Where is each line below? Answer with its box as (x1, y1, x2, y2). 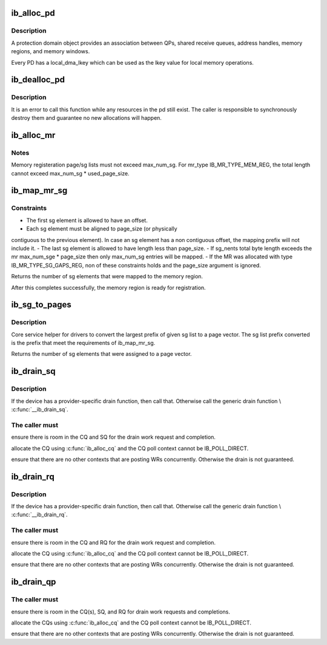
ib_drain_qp (11, 577, 56, 587)
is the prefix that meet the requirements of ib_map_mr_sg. (11, 339, 156, 347)
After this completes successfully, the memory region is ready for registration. (11, 284, 206, 291)
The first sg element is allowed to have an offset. (26, 217, 148, 224)
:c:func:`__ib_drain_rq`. (11, 511, 68, 519)
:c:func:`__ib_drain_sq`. (11, 406, 69, 413)
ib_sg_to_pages (11, 300, 72, 310)
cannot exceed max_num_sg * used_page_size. (11, 169, 130, 177)
